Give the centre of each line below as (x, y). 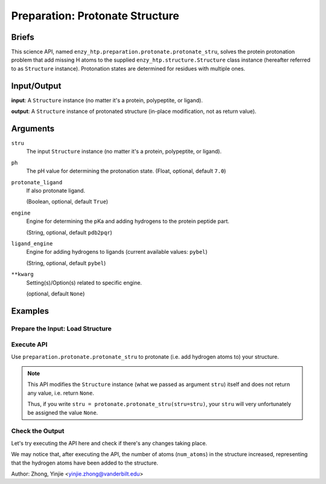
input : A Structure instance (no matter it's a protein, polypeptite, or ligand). (107, 100)
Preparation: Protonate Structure (95, 16)
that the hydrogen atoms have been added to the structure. (85, 463)
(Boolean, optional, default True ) (67, 202)
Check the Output (38, 431)
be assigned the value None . (63, 412)
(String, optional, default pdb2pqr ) (69, 232)
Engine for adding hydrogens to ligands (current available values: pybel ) (117, 252)
